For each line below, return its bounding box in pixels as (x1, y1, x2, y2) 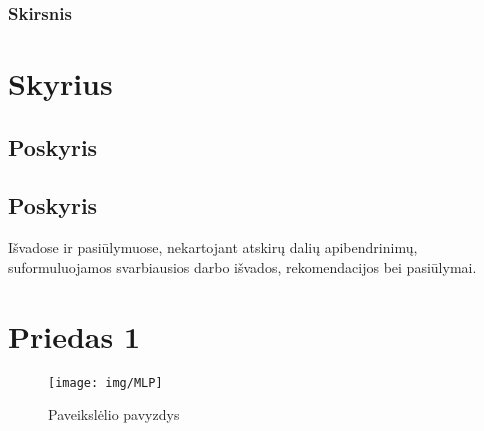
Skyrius (8, 63, 113, 104)
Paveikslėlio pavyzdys (48, 404, 180, 425)
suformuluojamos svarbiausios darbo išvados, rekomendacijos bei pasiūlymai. (8, 256, 477, 277)
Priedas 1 (8, 315, 141, 356)
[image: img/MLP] (48, 375, 163, 390)
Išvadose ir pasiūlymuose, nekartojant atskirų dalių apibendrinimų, (8, 237, 418, 258)
